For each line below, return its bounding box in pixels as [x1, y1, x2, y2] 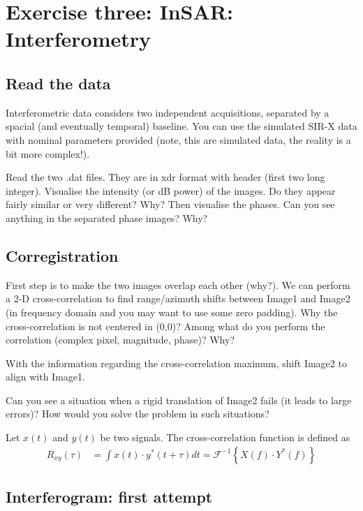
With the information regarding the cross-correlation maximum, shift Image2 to [6, 355, 347, 370]
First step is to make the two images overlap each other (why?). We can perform [6, 277, 350, 292]
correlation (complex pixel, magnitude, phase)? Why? [6, 332, 235, 347]
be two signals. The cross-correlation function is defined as [100, 430, 350, 445]
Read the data [6, 72, 111, 94]
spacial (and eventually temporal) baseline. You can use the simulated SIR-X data [6, 119, 357, 133]
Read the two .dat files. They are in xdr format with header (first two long [6, 170, 325, 184]
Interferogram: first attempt [6, 486, 213, 508]
